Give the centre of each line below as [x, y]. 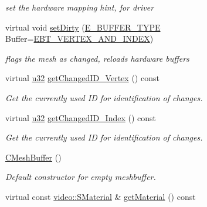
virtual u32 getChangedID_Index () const [81, 117]
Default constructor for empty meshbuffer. [81, 177]
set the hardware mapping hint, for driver [80, 7]
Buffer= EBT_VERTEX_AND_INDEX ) [79, 39]
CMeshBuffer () [33, 157]
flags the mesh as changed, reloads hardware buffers [97, 58]
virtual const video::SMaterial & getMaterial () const [101, 196]
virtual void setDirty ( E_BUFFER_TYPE [83, 27]
